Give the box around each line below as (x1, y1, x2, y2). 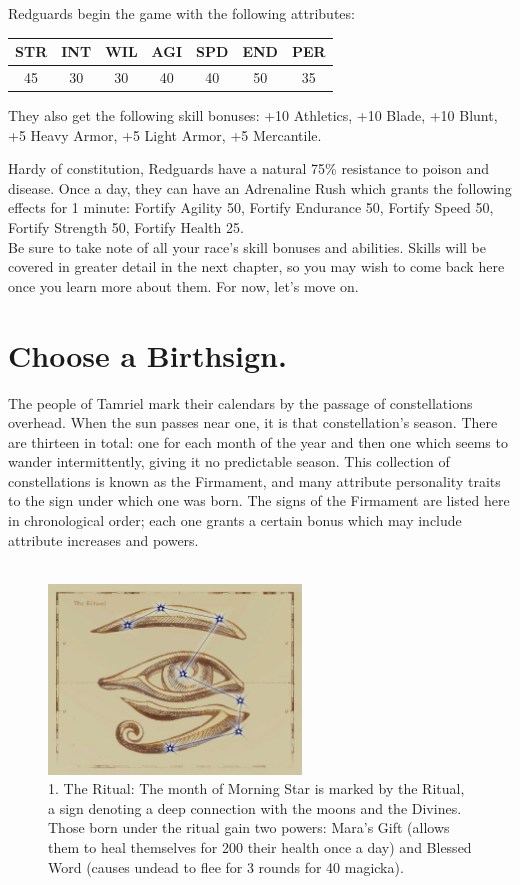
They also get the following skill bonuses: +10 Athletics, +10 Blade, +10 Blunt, (8, 105, 498, 126)
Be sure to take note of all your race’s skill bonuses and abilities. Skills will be (8, 236, 487, 257)
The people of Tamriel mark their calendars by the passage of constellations (8, 392, 473, 413)
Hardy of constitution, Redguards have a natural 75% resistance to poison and (8, 158, 490, 179)
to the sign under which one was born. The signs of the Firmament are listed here (8, 490, 510, 511)
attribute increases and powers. (8, 529, 199, 550)
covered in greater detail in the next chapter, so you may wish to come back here (8, 256, 505, 277)
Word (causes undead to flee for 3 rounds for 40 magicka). (48, 856, 404, 877)
